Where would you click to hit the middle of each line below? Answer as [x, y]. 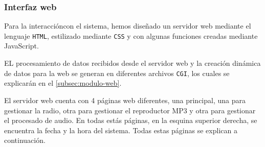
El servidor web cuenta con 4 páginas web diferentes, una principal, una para [125, 100]
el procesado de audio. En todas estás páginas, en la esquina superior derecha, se [131, 120]
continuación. [25, 140]
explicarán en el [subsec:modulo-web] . [63, 83]
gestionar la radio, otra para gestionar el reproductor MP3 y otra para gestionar [130, 110]
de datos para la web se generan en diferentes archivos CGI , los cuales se [117, 73]
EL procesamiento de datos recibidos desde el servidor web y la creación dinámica [132, 63]
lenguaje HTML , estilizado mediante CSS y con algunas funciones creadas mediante [131, 35]
